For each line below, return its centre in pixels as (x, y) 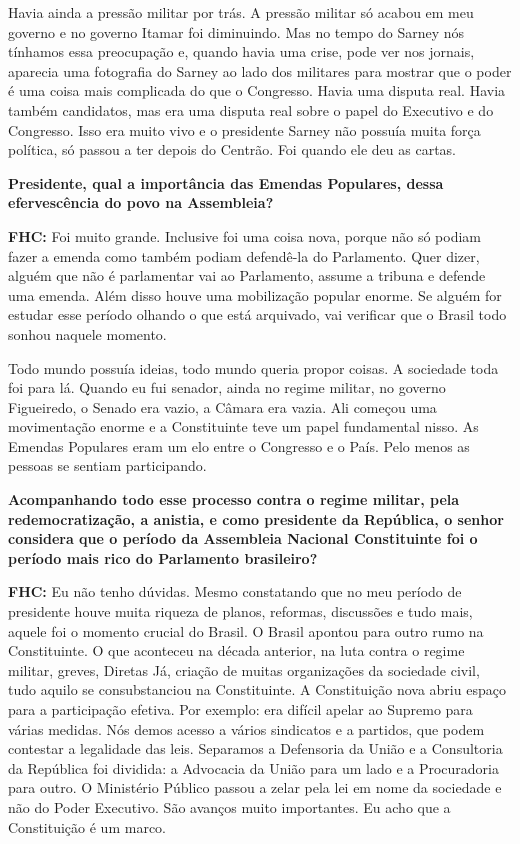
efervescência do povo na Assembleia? (141, 202)
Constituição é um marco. (87, 826)
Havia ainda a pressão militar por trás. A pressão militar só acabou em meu (241, 12)
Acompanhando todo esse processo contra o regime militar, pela (234, 499)
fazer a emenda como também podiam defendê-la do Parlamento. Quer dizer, (244, 255)
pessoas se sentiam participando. (107, 465)
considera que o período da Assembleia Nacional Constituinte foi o (243, 538)
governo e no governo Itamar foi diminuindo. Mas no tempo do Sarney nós (236, 31)
